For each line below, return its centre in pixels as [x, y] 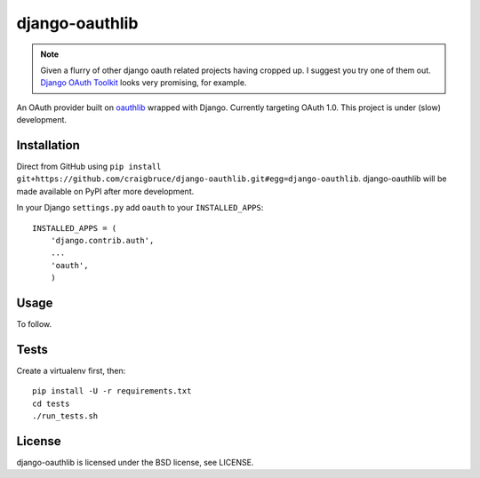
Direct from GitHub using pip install [89, 167]
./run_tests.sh [65, 416]
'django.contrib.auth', [102, 240]
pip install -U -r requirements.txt [112, 391]
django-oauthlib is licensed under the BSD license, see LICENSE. [135, 463]
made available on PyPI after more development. [105, 191]
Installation [48, 145]
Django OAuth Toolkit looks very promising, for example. [144, 83]
